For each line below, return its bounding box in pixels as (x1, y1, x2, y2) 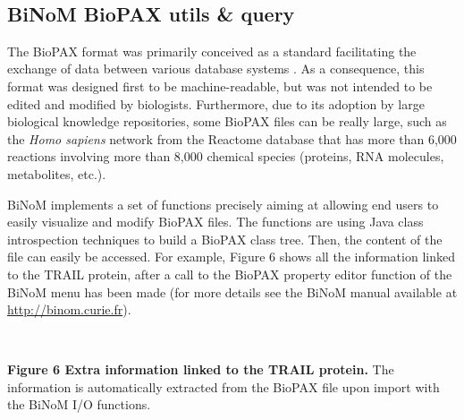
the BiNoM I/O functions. (7, 395, 151, 414)
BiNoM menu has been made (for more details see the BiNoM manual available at (7, 282, 458, 301)
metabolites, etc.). (7, 164, 106, 183)
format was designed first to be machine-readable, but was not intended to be (7, 76, 433, 95)
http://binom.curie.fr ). (7, 300, 131, 319)
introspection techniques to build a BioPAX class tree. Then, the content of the (7, 229, 443, 248)
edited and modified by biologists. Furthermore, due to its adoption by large (7, 94, 425, 113)
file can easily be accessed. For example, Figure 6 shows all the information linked (7, 247, 455, 266)
